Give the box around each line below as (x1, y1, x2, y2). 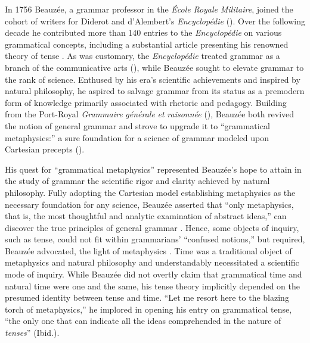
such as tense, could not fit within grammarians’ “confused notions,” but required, (5, 233, 305, 245)
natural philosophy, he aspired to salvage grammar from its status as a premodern (5, 85, 305, 97)
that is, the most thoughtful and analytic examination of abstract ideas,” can (5, 210, 287, 222)
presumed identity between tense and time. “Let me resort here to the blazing (5, 291, 289, 304)
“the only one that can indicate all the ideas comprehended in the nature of (5, 314, 281, 327)
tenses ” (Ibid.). (5, 326, 60, 339)
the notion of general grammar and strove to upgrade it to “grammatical (5, 119, 270, 132)
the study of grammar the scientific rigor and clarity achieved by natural (5, 174, 270, 187)
